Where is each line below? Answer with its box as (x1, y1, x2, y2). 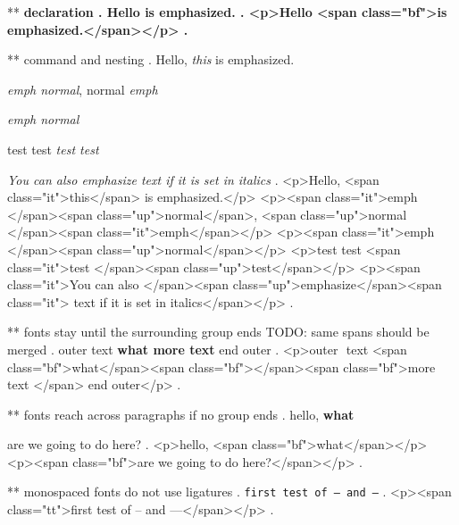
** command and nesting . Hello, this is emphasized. (7, 50, 295, 69)
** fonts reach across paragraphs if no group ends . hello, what (7, 404, 355, 423)
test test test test (7, 139, 99, 158)
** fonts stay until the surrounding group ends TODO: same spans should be (7, 322, 430, 341)
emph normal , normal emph (7, 79, 158, 98)
